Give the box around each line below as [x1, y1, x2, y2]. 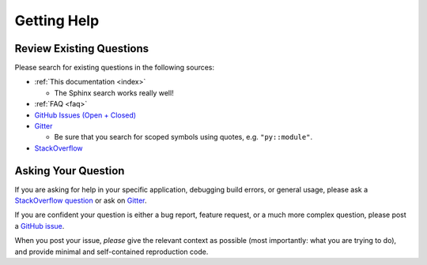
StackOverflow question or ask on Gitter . [14, 196, 147, 205]
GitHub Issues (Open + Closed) [34, 110, 137, 120]
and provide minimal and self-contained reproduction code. [14, 247, 209, 256]
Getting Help [14, 12, 100, 29]
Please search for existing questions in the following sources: [14, 63, 215, 73]
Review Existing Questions [14, 42, 149, 55]
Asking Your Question [14, 164, 125, 177]
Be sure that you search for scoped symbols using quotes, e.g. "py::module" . [54, 132, 312, 142]
